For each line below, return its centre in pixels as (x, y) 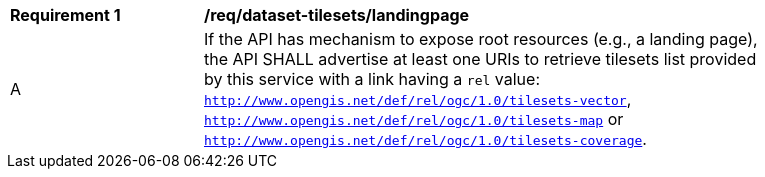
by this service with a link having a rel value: (372, 79)
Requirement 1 (65, 15)
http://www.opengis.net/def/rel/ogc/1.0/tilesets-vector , (418, 99)
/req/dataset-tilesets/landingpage (337, 15)
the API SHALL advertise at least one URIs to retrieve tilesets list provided (480, 59)
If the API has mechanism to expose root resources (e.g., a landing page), (481, 39)
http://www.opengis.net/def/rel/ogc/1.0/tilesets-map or (414, 119)
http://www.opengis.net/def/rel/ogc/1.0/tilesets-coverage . (425, 139)
